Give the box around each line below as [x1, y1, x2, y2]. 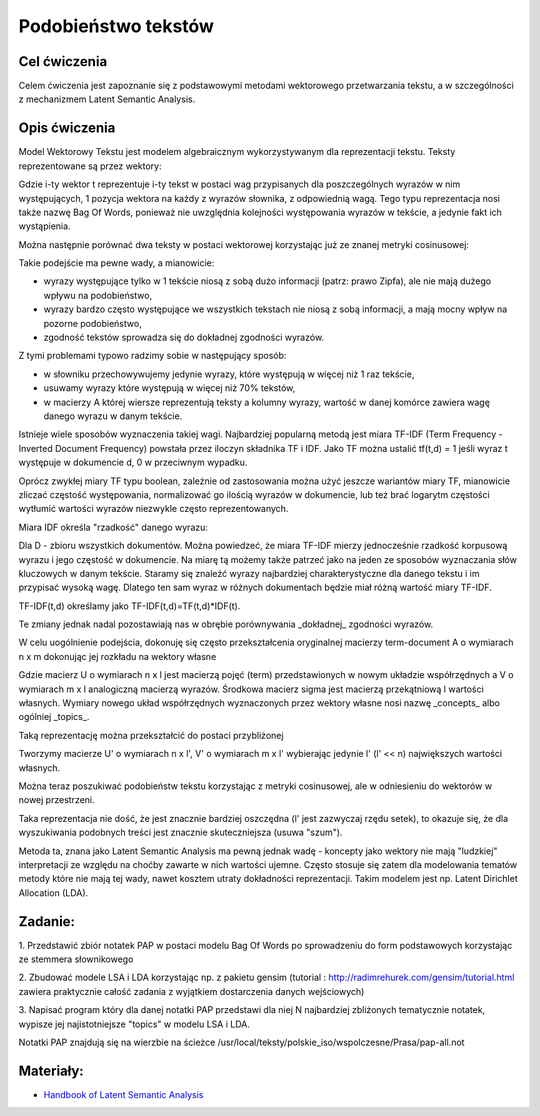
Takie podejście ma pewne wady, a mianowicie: [18, 257, 215, 269]
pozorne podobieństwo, [43, 317, 142, 329]
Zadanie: [18, 913, 75, 930]
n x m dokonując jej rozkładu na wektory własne [18, 650, 217, 662]
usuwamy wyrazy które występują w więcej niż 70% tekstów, [43, 382, 296, 394]
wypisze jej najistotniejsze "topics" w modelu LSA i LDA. [18, 1018, 250, 1030]
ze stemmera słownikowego [18, 953, 134, 965]
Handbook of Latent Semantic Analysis [43, 1088, 204, 1100]
